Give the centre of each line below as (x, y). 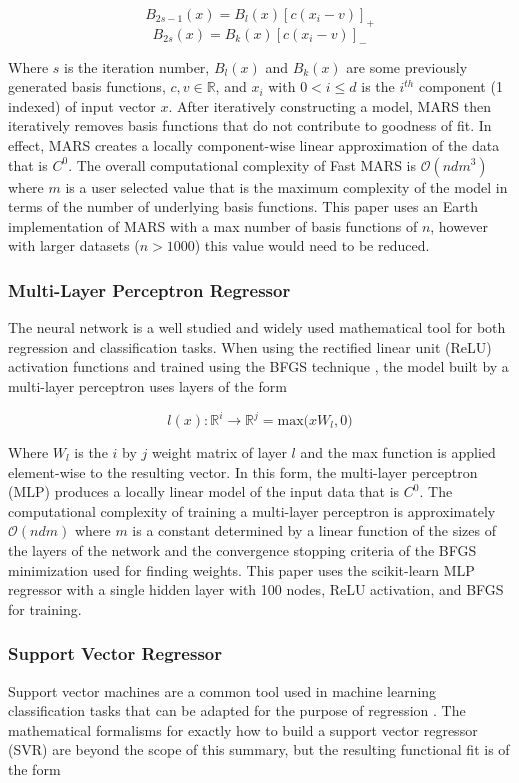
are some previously (407, 66)
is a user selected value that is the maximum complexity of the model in (286, 186)
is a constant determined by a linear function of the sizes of (314, 530)
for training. (45, 608)
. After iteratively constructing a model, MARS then (329, 105)
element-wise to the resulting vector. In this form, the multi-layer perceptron (243, 471)
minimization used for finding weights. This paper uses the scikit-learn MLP (241, 569)
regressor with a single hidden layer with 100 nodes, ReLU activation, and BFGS (256, 589)
